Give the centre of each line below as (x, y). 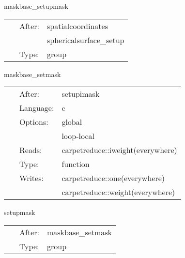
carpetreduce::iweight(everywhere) (119, 150)
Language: (37, 108)
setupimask (81, 94)
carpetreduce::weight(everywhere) (118, 192)
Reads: (31, 150)
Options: (34, 122)
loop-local (78, 136)
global (72, 122)
